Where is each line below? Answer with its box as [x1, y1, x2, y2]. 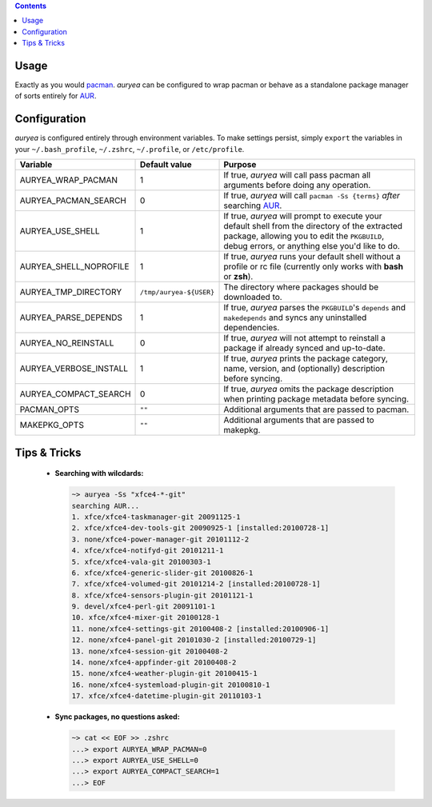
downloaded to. [223, 292, 283, 303]
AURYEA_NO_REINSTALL [19, 338, 114, 349]
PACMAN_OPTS [19, 404, 80, 415]
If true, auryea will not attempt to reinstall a [223, 333, 386, 344]
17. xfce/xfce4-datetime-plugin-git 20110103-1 [71, 692, 262, 701]
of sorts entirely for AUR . [14, 91, 97, 101]
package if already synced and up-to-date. [223, 342, 386, 354]
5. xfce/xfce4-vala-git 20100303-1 [71, 557, 211, 566]
